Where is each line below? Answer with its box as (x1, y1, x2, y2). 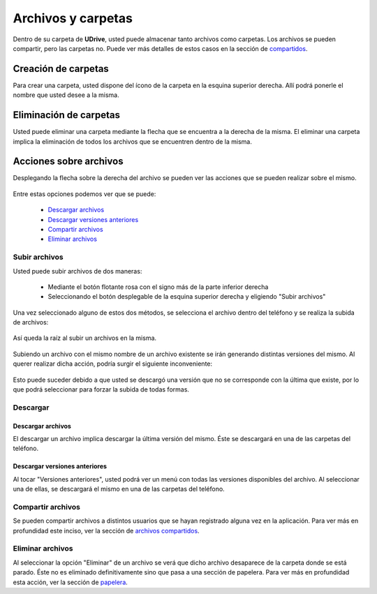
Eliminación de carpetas (13, 109, 120, 121)
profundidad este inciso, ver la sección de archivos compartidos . (13, 526, 200, 535)
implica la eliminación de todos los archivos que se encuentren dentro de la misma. (13, 137, 253, 146)
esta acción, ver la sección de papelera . (13, 578, 128, 586)
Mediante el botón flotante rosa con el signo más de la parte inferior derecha (47, 283, 269, 291)
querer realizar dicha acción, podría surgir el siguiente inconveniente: (13, 359, 213, 368)
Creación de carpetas (13, 63, 110, 75)
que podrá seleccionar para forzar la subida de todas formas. (13, 385, 190, 394)
